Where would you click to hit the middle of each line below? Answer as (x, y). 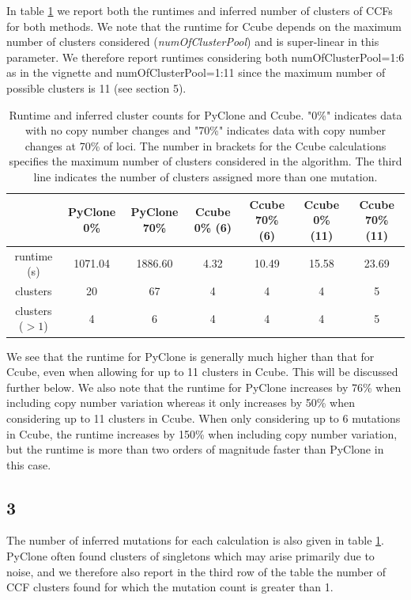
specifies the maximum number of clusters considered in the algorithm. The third (205, 161)
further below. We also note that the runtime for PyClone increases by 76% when (204, 387)
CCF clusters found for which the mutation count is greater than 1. (170, 587)
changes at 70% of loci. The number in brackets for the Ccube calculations (205, 145)
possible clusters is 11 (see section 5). (96, 87)
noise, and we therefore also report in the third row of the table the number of (196, 571)
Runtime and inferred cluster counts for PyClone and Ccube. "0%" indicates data (205, 114)
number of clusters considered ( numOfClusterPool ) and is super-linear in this (193, 42)
